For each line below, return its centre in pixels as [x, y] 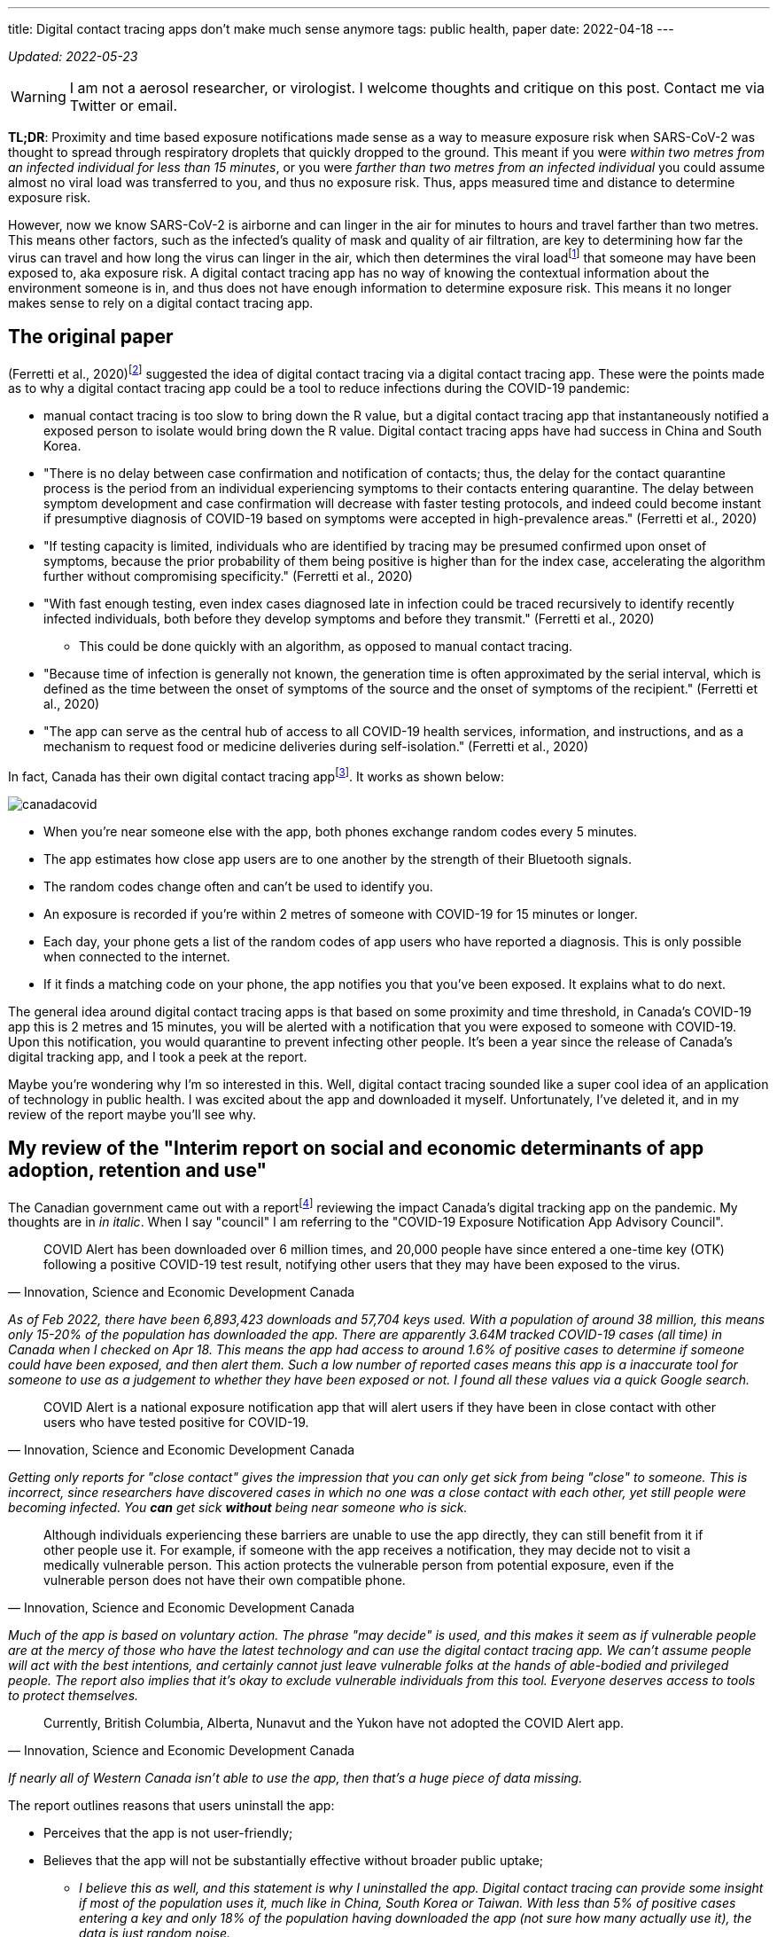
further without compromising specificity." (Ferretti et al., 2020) [228, 576]
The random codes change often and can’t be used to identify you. [238, 886]
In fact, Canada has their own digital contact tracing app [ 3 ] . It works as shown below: [256, 775]
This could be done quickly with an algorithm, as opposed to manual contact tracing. [326, 647]
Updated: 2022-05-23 [73, 56]
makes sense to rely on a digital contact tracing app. [161, 302]
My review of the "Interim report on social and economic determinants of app [356, 1149]
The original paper [91, 337]
